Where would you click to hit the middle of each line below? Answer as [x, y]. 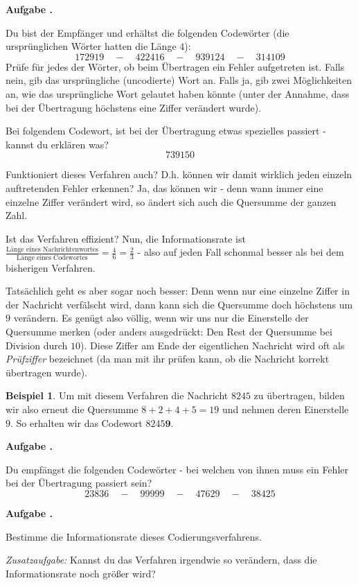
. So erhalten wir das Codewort [77, 422]
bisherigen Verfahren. [51, 267]
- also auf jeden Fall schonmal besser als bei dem [241, 252]
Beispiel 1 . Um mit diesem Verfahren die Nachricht [117, 395]
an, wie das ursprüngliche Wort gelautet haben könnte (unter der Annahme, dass [178, 93]
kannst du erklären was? [57, 144]
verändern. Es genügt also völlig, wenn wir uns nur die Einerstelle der [161, 318]
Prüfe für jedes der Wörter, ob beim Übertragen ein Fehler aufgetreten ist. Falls [175, 66]
